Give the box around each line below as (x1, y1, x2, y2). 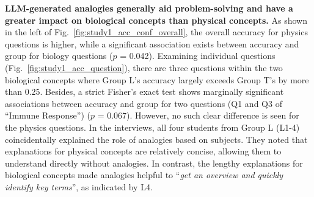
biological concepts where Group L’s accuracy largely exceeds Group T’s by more (5, 73, 309, 86)
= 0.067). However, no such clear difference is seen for (97, 109, 299, 122)
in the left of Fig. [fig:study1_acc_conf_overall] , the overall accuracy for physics (5, 26, 309, 38)
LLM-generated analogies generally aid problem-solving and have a (5, 2, 293, 14)
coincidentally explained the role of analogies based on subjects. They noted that (5, 133, 308, 145)
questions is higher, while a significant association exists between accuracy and (5, 37, 299, 50)
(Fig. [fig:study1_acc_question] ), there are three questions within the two (5, 61, 283, 74)
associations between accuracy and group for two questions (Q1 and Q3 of (5, 97, 282, 109)
